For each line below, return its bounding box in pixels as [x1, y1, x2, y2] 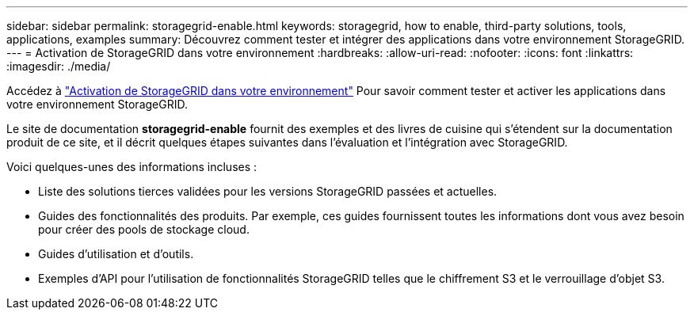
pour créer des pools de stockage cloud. [38, 223, 250, 236]
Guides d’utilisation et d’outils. [38, 247, 194, 261]
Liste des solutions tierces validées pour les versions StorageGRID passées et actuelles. [38, 185, 498, 198]
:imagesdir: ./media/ [6, 59, 111, 73]
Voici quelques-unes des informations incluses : [6, 160, 257, 173]
